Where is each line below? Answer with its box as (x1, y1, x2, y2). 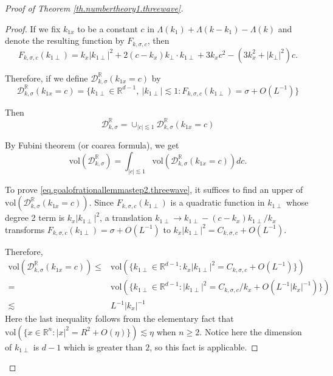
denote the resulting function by (5, 34, 125, 47)
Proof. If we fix (5, 22, 61, 35)
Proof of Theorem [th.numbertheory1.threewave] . (5, 2, 184, 14)
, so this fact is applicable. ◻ (149, 340, 258, 353)
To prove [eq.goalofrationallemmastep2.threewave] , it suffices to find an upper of (5, 183, 303, 195)
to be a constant (77, 22, 138, 35)
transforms (5, 223, 45, 235)
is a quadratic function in (170, 196, 265, 209)
